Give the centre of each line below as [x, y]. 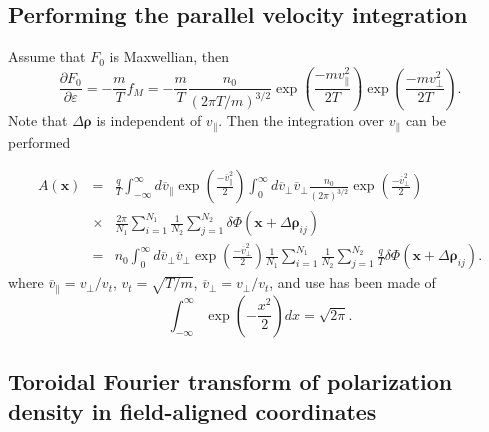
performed [39, 141]
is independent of [149, 120]
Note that [38, 120]
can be [425, 120]
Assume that [47, 56]
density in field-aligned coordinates [192, 410]
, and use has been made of [352, 282]
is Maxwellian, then [169, 56]
